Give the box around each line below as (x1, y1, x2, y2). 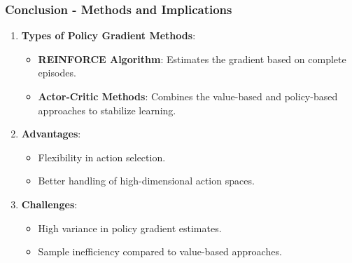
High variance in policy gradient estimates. (38, 220, 222, 235)
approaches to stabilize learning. (38, 102, 176, 117)
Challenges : (21, 196, 78, 211)
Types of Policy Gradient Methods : (21, 28, 196, 43)
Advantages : (21, 126, 81, 141)
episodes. (38, 65, 76, 80)
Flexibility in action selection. (38, 149, 166, 164)
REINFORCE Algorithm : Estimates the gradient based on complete (38, 51, 346, 66)
